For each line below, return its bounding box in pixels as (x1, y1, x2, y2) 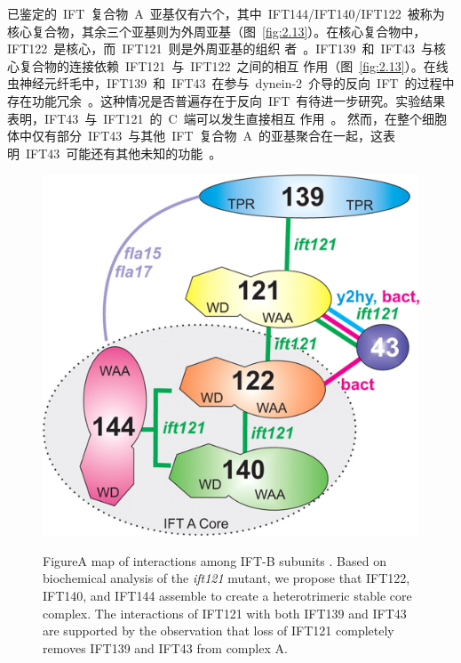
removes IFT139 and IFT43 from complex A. (43, 638, 288, 657)
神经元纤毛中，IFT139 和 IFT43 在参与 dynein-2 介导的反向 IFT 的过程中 (19, 74, 455, 93)
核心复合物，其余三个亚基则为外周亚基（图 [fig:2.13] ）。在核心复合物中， (7, 21, 426, 40)
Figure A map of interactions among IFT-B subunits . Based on (43, 551, 386, 570)
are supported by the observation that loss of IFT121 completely (43, 621, 394, 640)
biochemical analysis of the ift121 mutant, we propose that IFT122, (43, 569, 410, 587)
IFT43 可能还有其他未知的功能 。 (25, 143, 222, 162)
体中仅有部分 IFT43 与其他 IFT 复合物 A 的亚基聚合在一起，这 (7, 126, 384, 145)
